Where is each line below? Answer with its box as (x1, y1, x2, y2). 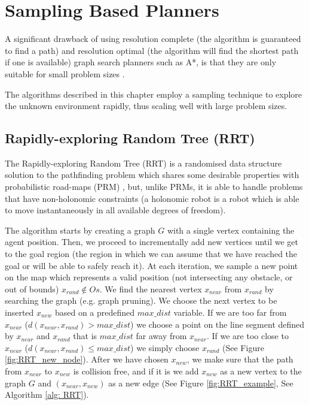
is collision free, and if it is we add (73, 364, 199, 377)
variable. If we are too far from (173, 306, 287, 319)
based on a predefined (54, 306, 135, 319)
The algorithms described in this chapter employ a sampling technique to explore (5, 87, 302, 100)
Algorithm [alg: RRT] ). (5, 388, 89, 401)
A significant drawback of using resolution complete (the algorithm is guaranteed (5, 32, 301, 45)
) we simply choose (130, 341, 200, 353)
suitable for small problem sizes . (5, 67, 125, 80)
